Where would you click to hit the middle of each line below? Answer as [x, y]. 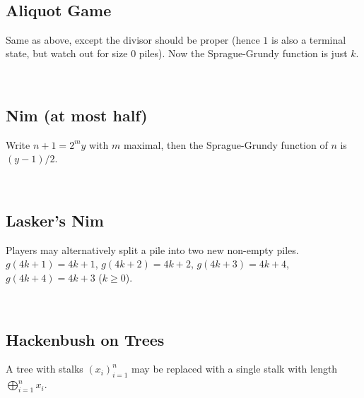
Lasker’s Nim [55, 220]
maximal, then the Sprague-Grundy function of [225, 144]
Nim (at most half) [77, 115]
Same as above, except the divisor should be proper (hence [133, 39]
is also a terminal [309, 39]
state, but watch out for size [67, 53]
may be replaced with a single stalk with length [235, 369]
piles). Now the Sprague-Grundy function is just [243, 53]
